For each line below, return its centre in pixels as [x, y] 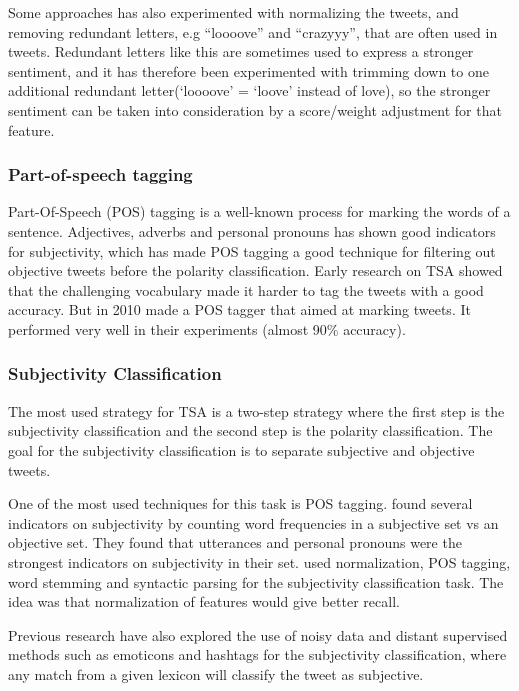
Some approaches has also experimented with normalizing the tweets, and [233, 12]
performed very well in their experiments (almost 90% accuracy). [207, 328]
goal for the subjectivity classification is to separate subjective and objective [241, 449]
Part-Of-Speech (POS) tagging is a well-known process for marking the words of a [259, 211]
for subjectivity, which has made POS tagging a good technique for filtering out [252, 250]
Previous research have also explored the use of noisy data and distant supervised [258, 634]
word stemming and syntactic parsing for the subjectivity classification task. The [256, 581]
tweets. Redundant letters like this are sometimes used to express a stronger [241, 51]
